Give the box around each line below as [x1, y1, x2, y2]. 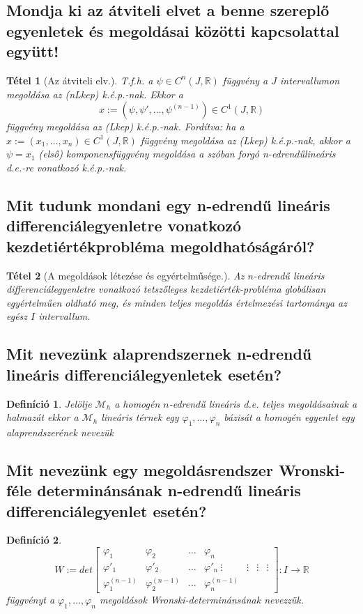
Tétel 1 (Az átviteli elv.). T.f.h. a [6, 72, 153, 87]
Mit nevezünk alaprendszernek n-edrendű [6, 343, 312, 364]
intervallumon [280, 72, 340, 87]
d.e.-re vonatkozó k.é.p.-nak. [6, 160, 127, 174]
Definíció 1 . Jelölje [6, 396, 92, 410]
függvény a [222, 72, 268, 87]
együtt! [6, 40, 59, 62]
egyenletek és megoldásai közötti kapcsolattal [6, 20, 339, 41]
